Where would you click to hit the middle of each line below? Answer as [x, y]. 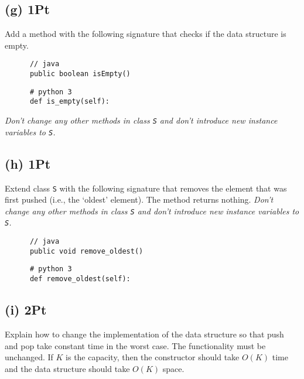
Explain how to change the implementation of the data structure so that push [144, 334]
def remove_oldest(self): [80, 279]
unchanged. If [29, 357]
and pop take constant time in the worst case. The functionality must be [135, 345]
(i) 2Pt [26, 310]
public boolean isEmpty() [80, 74]
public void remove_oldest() [86, 251]
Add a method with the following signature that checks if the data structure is [146, 34]
